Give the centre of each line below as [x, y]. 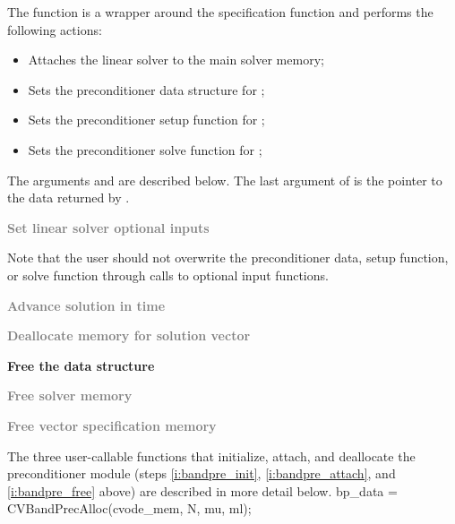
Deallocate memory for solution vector [129, 335]
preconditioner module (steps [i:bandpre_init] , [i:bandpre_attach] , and [202, 473]
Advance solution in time [86, 305]
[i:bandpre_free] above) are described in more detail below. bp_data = [202, 490]
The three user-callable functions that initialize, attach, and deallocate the [211, 455]
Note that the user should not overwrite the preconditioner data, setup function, [228, 258]
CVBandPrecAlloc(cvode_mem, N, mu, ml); [129, 508]
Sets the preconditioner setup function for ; [146, 120]
